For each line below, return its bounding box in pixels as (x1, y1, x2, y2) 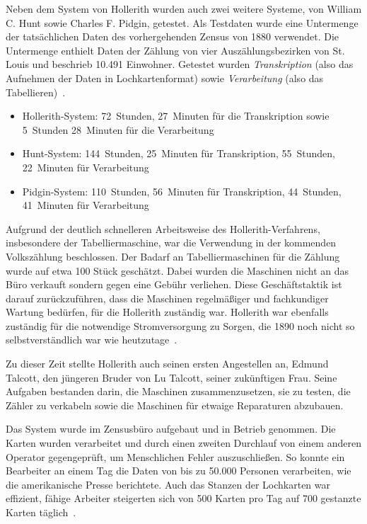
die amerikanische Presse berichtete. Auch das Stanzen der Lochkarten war (6, 477, 331, 491)
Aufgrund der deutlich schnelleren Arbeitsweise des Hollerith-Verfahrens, (6, 221, 320, 236)
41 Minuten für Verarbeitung (22, 198, 149, 212)
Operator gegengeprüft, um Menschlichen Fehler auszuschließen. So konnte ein (6, 449, 345, 464)
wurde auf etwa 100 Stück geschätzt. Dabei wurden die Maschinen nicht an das (6, 263, 349, 278)
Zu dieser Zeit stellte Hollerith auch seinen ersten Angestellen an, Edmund (6, 356, 329, 371)
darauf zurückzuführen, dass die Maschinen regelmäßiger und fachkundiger (6, 290, 329, 305)
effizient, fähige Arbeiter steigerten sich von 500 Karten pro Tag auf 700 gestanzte (6, 491, 361, 506)
